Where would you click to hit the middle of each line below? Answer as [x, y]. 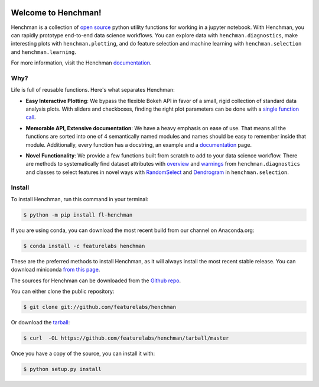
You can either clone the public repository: [63, 291]
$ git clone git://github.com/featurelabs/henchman [100, 307]
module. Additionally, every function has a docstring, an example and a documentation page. [139, 144]
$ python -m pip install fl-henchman [78, 215]
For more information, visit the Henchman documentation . [81, 63]
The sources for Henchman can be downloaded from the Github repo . [96, 280]
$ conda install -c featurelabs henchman [84, 246]
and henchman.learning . [43, 52]
